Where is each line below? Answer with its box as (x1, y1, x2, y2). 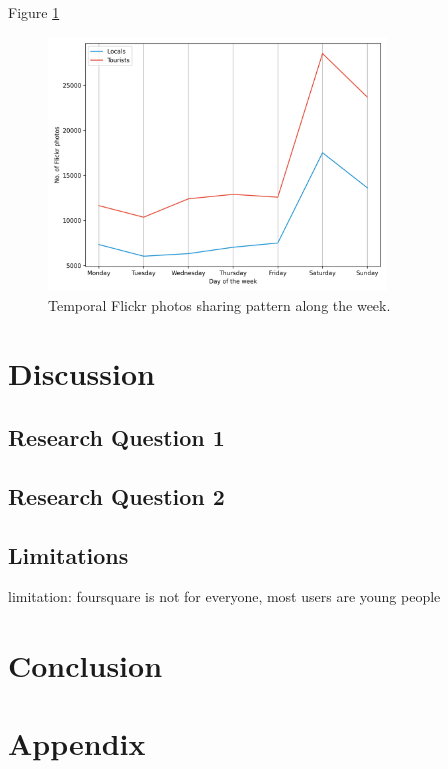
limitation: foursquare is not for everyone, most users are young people (8, 586, 441, 607)
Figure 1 (8, 2, 60, 22)
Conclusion (8, 645, 163, 686)
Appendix (8, 723, 146, 764)
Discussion (8, 353, 155, 394)
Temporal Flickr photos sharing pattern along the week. (48, 294, 391, 315)
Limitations (8, 539, 129, 570)
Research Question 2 (8, 480, 225, 511)
